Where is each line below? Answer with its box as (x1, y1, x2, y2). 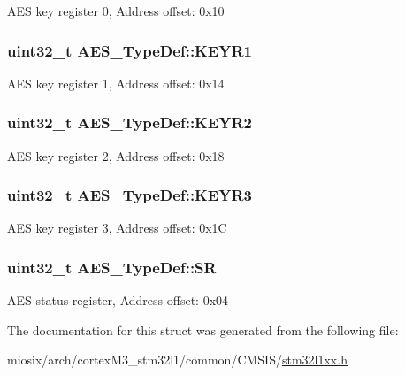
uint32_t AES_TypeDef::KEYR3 (7, 184, 252, 206)
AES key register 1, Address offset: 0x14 (7, 73, 225, 92)
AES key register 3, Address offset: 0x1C (7, 218, 227, 237)
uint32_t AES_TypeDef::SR (7, 256, 217, 278)
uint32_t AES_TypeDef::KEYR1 (7, 39, 252, 61)
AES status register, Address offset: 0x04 (7, 291, 229, 310)
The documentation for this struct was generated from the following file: (7, 320, 399, 339)
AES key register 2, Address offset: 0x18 (7, 146, 225, 165)
